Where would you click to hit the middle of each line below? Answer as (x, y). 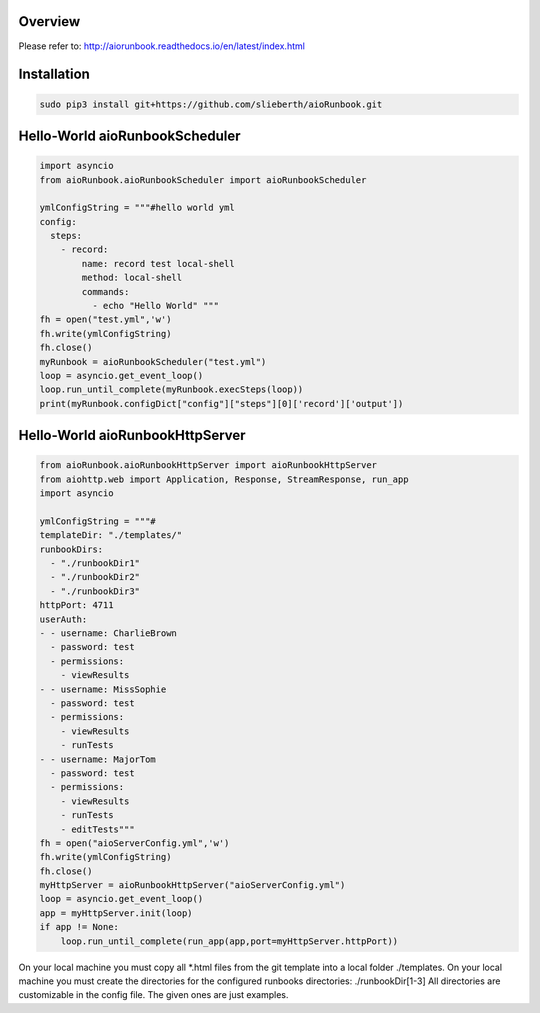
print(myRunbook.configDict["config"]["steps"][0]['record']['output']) (221, 403)
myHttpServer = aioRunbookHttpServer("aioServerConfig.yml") (192, 885)
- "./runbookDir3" (95, 591)
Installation (54, 74)
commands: (105, 291)
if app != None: (79, 927)
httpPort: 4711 (76, 605)
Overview (49, 21)
